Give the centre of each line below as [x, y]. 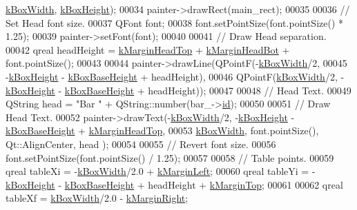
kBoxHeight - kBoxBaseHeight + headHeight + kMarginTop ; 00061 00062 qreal [174, 184]
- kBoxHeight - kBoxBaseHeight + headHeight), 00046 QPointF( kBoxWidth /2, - [175, 76]
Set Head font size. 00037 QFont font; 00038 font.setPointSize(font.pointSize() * [175, 22]
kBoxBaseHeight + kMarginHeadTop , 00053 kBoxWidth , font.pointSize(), [162, 130]
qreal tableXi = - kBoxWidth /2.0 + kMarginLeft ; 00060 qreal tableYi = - [161, 171]
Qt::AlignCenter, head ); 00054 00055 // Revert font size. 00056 [141, 144]
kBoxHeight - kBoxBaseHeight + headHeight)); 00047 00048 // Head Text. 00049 [178, 90]
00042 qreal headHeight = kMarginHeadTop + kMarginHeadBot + [148, 49]
